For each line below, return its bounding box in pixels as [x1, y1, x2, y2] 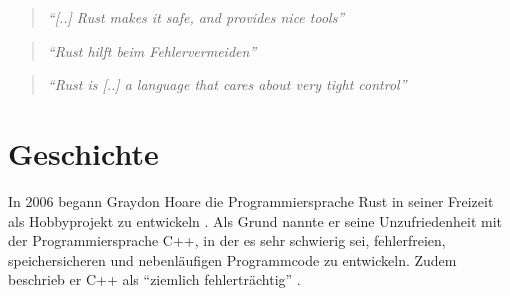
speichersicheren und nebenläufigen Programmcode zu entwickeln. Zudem [8, 249, 457, 270]
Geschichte [8, 132, 159, 173]
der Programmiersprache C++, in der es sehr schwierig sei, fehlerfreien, [8, 230, 446, 251]
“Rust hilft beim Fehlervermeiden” [47, 40, 257, 61]
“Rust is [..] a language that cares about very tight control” [47, 74, 407, 95]
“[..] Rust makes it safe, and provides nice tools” [47, 7, 345, 27]
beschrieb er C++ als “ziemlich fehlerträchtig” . [8, 269, 301, 290]
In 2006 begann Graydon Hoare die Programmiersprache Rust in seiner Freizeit [8, 190, 494, 211]
